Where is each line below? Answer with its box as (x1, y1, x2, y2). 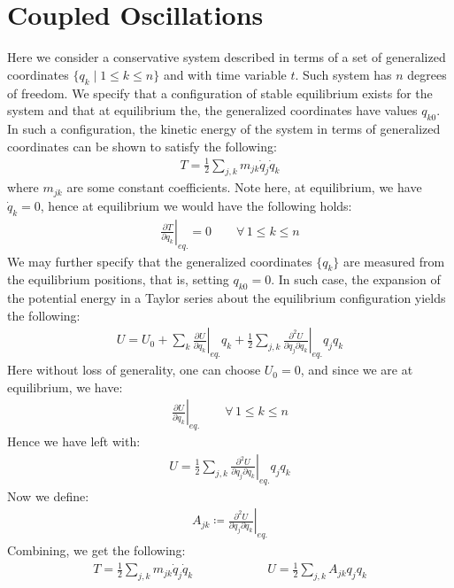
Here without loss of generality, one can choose (7, 360, 261, 379)
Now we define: (7, 486, 89, 505)
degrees (407, 65, 447, 83)
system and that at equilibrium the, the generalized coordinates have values (7, 101, 418, 120)
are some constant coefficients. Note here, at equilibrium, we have (66, 178, 422, 197)
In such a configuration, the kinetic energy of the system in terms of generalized (7, 119, 441, 137)
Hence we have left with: (7, 432, 141, 451)
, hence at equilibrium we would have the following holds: (40, 196, 352, 214)
